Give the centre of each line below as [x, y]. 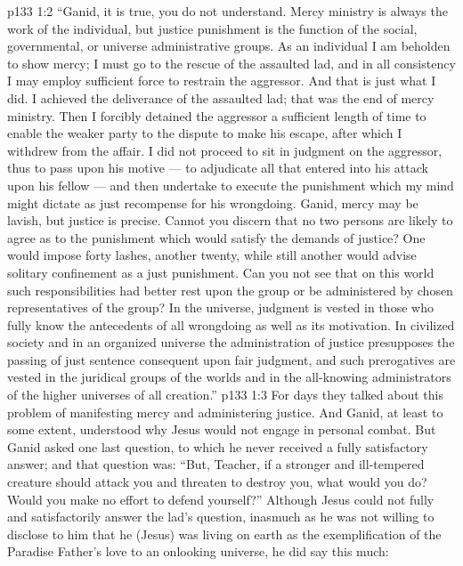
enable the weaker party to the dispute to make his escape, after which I [205, 133]
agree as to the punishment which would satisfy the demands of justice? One [216, 237]
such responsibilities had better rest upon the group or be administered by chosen [230, 290]
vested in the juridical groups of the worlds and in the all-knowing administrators [229, 377]
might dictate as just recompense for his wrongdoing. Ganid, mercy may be [213, 202]
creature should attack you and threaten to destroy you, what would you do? [217, 482]
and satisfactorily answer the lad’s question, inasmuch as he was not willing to [221, 517]
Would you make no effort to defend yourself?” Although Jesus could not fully [221, 499]
